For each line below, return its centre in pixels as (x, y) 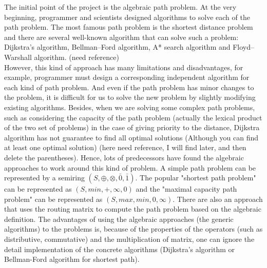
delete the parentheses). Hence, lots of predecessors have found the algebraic (124, 157)
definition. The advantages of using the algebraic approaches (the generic (119, 219)
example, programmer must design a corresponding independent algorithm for (127, 77)
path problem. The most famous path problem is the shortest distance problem (129, 27)
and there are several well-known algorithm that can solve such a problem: (121, 37)
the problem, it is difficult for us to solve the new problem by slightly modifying (130, 97)
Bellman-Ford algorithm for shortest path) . (72, 259)
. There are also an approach (218, 199)
